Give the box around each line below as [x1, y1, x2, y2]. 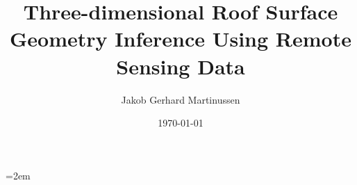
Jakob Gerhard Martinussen [121, 92, 240, 106]
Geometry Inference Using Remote [10, 24, 351, 53]
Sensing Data [116, 51, 245, 80]
